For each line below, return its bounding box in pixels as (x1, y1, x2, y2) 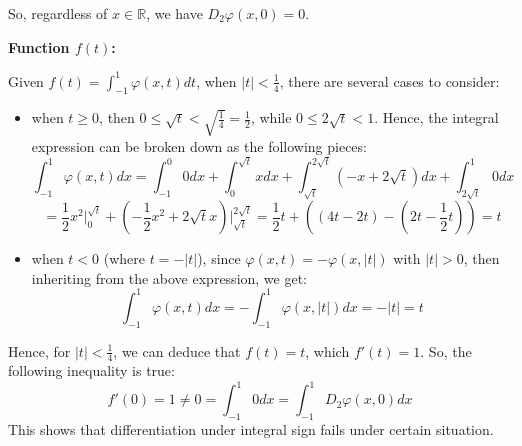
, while (250, 107, 292, 128)
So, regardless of (8, 3, 108, 23)
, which (305, 340, 350, 361)
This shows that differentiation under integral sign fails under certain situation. (8, 419, 494, 440)
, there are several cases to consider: (279, 70, 500, 91)
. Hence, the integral (374, 107, 499, 128)
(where (103, 248, 145, 269)
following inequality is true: (8, 360, 175, 381)
